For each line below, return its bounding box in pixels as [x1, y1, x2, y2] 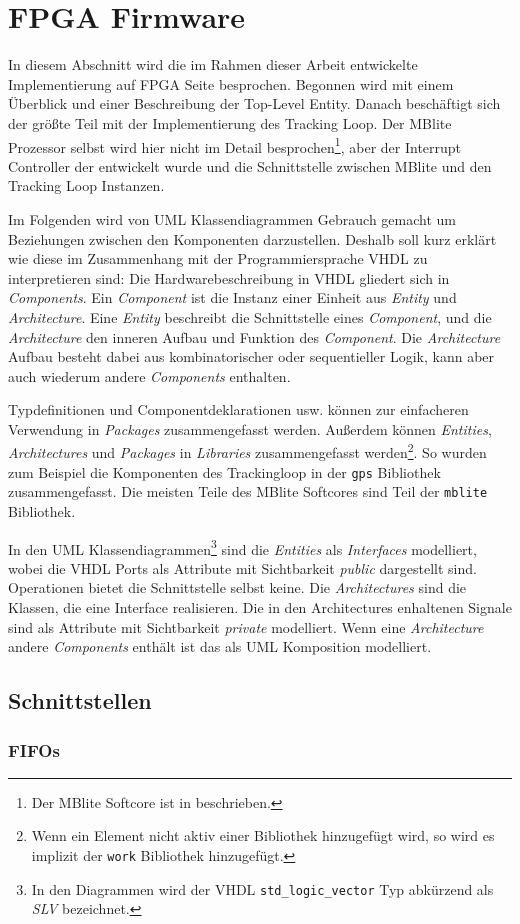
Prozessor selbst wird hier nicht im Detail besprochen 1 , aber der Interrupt [8, 133, 462, 157]
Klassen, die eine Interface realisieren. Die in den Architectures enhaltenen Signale [8, 597, 512, 618]
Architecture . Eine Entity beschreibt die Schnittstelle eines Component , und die [8, 306, 492, 327]
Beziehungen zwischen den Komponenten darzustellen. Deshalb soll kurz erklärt [8, 228, 497, 249]
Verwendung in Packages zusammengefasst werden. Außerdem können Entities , [8, 418, 492, 439]
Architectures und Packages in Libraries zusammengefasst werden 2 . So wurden [8, 439, 487, 463]
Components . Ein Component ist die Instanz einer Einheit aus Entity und [8, 287, 457, 308]
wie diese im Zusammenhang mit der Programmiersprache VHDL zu [8, 248, 428, 269]
